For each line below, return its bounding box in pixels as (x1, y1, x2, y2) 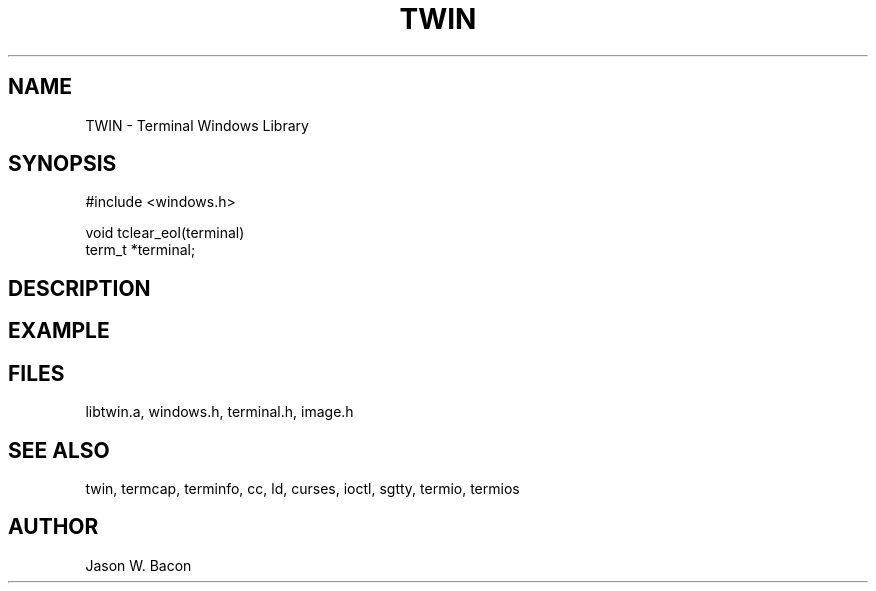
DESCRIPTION (8, 275, 151, 301)
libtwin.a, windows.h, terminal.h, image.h (85, 403, 354, 421)
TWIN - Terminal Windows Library (85, 116, 309, 134)
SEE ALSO (8, 437, 110, 463)
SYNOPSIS (8, 151, 117, 177)
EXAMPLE (8, 318, 110, 344)
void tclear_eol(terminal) (85, 224, 245, 242)
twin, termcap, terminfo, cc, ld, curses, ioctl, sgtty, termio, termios (85, 479, 520, 497)
